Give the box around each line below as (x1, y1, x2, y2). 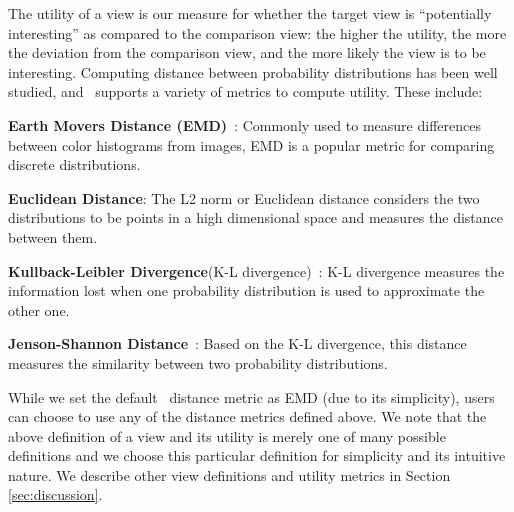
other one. (8, 299, 70, 320)
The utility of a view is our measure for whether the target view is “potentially (8, 3, 492, 23)
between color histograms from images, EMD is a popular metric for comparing (8, 134, 495, 155)
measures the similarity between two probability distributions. (8, 352, 388, 373)
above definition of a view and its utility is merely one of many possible (8, 425, 446, 446)
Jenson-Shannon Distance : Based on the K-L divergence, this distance (8, 333, 467, 354)
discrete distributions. (8, 154, 141, 175)
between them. (8, 226, 98, 247)
